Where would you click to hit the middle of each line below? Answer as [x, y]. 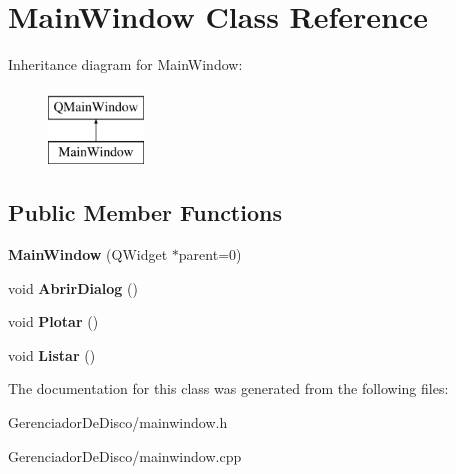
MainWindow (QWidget [88, 254]
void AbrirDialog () [73, 287]
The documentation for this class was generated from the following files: [228, 388]
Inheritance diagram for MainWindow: [125, 64]
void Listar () [52, 354]
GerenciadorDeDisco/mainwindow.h [118, 422]
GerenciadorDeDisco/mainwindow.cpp [125, 455]
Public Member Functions [145, 212]
